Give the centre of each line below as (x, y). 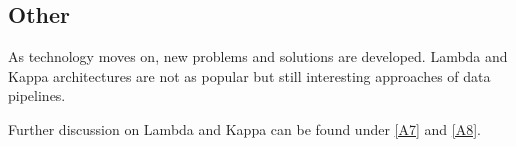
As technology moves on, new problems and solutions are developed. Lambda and (258, 56)
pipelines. (37, 95)
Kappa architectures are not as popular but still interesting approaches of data (249, 75)
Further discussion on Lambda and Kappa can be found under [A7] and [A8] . (244, 128)
